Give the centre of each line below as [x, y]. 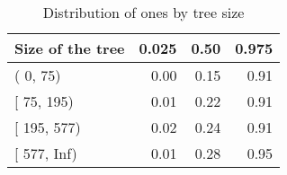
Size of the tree [70, 48]
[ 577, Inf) [46, 153]
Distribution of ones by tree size [143, 12]
